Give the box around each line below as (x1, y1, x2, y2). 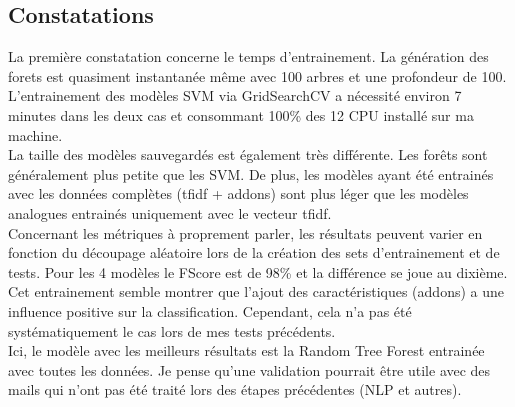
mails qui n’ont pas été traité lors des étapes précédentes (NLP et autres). (8, 379, 462, 400)
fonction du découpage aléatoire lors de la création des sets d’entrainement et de (8, 242, 500, 263)
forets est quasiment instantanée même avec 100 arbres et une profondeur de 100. (8, 65, 507, 86)
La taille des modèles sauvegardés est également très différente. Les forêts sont (8, 144, 488, 165)
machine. (8, 124, 63, 145)
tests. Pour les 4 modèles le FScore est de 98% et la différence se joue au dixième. (8, 261, 508, 282)
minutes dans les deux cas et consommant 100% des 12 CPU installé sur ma (8, 104, 474, 125)
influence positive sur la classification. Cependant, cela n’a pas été (8, 300, 412, 321)
